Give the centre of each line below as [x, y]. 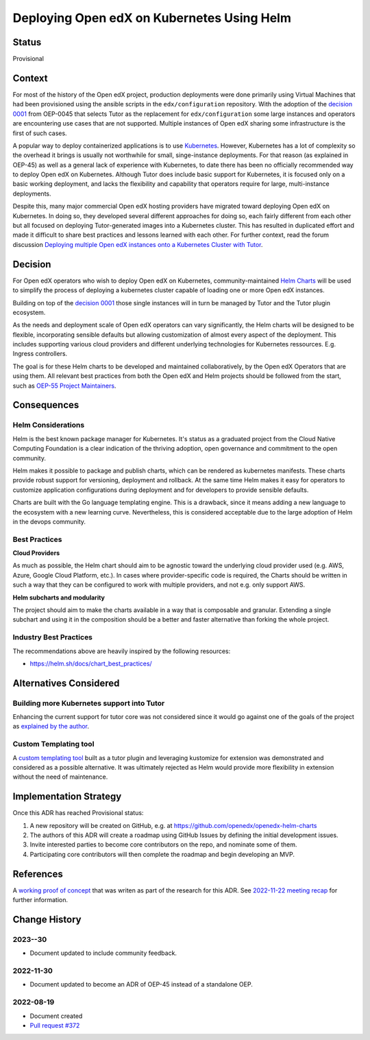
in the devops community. [49, 521]
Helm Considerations [49, 425]
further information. [40, 900]
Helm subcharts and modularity [59, 598]
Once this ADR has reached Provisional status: [78, 813]
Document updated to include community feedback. [103, 953]
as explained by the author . [51, 726]
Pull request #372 [55, 1025]
